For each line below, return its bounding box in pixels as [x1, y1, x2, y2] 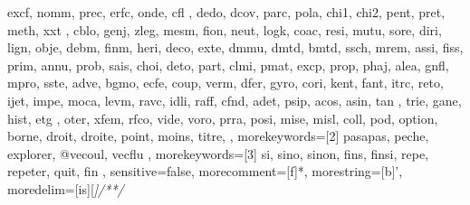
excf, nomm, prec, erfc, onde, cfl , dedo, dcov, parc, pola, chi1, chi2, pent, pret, [7, 3, 446, 21]
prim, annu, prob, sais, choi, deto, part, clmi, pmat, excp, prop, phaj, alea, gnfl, [7, 55, 449, 74]
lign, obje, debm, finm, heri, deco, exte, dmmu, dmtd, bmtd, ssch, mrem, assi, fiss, [7, 38, 464, 57]
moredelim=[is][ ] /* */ [7, 179, 124, 198]
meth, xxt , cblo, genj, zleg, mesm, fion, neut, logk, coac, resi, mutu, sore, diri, [7, 20, 442, 39]
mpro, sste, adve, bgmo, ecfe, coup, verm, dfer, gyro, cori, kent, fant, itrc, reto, [7, 73, 444, 92]
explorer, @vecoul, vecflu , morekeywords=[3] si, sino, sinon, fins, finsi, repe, [7, 144, 429, 163]
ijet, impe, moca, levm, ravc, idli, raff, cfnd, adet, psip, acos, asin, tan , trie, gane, [7, 90, 462, 109]
